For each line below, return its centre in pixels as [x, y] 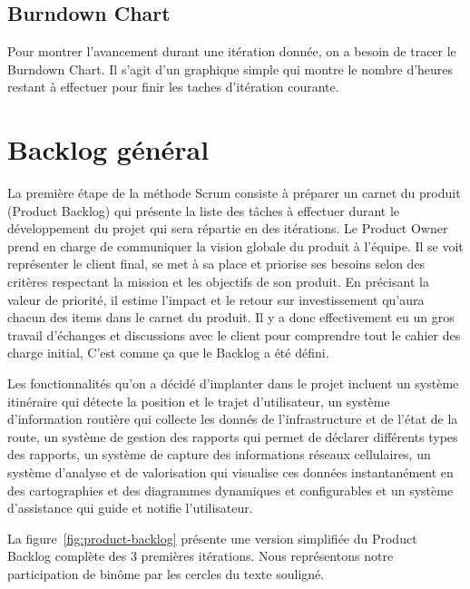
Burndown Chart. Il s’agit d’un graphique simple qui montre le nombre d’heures [230, 69]
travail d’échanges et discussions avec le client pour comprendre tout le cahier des [234, 334]
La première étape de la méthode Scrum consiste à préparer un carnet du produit [234, 193]
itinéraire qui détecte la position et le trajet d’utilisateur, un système [199, 401]
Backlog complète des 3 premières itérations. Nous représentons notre [201, 556]
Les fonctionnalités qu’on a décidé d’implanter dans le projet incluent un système [233, 383]
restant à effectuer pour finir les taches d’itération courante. [173, 87]
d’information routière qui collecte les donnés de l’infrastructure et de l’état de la [233, 419]
